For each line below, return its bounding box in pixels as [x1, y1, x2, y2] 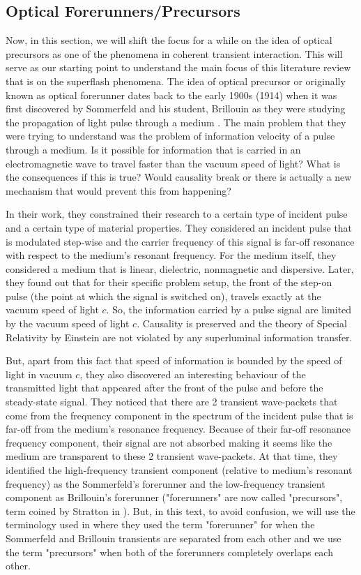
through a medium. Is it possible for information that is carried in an [6, 142, 301, 156]
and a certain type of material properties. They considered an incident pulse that [6, 220, 353, 234]
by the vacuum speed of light [6, 316, 130, 331]
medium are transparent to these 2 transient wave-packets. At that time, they [6, 449, 338, 463]
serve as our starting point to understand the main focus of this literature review [6, 60, 351, 75]
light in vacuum [6, 366, 72, 381]
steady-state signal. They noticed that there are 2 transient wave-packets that [6, 394, 338, 409]
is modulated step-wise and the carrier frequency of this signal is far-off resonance [6, 234, 355, 248]
